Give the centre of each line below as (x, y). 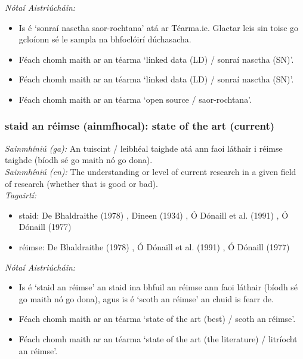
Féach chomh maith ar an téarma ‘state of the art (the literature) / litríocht (158, 338)
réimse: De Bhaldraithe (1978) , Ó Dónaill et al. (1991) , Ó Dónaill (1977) (154, 246)
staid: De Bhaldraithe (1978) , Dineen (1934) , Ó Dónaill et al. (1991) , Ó (154, 215)
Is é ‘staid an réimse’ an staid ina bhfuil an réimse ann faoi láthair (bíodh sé (158, 287)
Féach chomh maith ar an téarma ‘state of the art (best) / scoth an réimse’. (157, 319)
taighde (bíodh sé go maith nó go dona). (79, 160)
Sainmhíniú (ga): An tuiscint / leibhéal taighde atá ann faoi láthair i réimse (144, 148)
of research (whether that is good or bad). (81, 183)
